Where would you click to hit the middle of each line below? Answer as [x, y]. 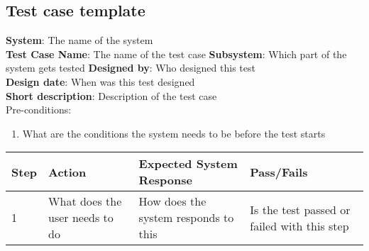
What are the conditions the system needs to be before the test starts [174, 133]
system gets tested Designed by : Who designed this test [131, 68]
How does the [172, 201]
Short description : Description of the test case [111, 95]
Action [67, 172]
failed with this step [299, 225]
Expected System [188, 164]
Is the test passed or [300, 209]
